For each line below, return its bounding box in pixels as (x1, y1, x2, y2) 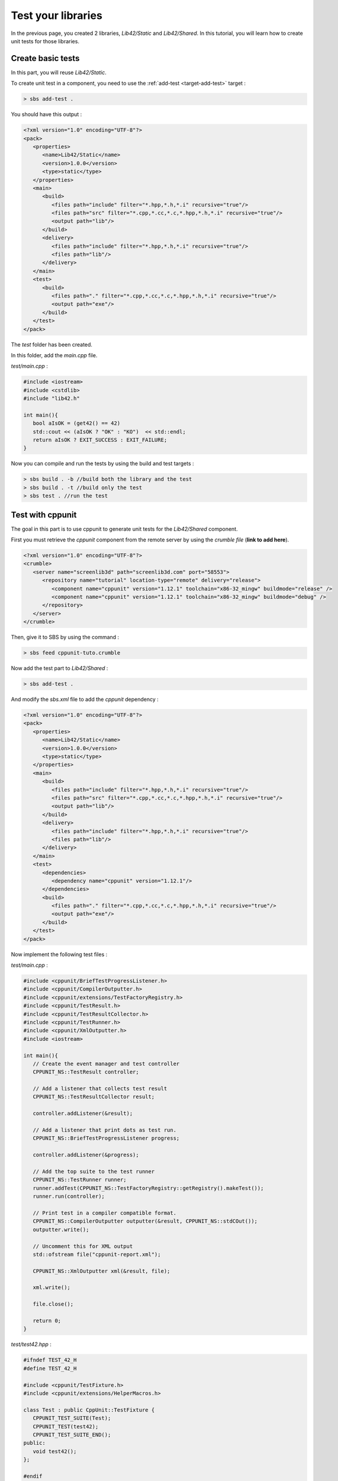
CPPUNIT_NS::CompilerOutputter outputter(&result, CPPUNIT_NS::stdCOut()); (33, 1218, 257, 1224)
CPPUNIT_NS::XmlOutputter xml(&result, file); (33, 1268, 170, 1274)
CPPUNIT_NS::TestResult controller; (33, 1069, 139, 1075)
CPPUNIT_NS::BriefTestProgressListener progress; (33, 1135, 180, 1142)
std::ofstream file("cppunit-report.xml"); (33, 1251, 161, 1258)
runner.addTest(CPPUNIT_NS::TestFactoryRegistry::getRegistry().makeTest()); (33, 1185, 264, 1191)
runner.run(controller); (33, 1193, 105, 1200)
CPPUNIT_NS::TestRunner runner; (33, 1177, 127, 1183)
